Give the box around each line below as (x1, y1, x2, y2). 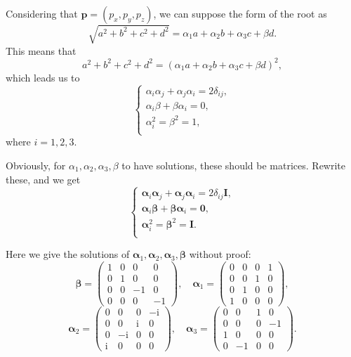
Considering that (6, 6, 78, 20)
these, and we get (6, 171, 81, 186)
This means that (6, 43, 77, 58)
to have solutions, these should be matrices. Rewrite (121, 158, 345, 173)
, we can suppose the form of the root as (153, 6, 327, 20)
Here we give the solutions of (6, 247, 130, 261)
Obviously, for (6, 158, 66, 173)
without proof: (189, 247, 251, 261)
